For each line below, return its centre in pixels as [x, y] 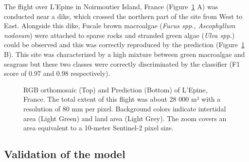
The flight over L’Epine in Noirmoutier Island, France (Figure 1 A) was [111, 6]
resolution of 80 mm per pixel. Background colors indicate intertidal [125, 108]
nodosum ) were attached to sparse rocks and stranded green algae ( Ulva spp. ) [119, 35]
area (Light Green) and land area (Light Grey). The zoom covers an [125, 118]
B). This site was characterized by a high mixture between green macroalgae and [124, 54]
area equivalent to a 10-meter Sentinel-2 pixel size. [98, 128]
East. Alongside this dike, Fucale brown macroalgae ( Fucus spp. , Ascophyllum [120, 26]
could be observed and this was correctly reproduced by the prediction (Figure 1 [124, 45]
